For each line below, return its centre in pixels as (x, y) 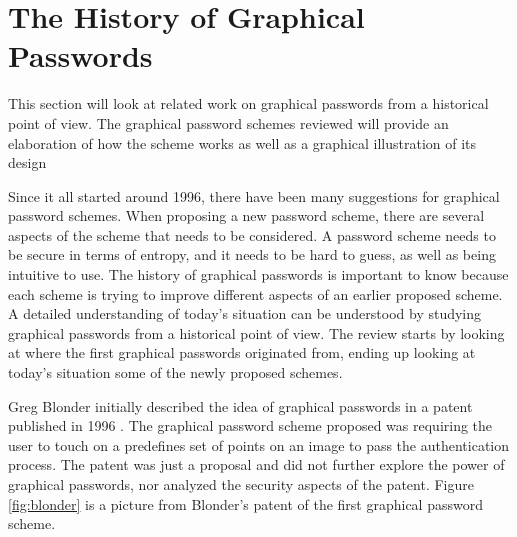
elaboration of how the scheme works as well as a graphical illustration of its (242, 142)
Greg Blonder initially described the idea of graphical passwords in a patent (240, 405)
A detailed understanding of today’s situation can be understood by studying (245, 313)
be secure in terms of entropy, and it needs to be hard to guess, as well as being (252, 254)
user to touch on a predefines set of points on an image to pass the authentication (259, 444)
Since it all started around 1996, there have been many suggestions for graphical (254, 195)
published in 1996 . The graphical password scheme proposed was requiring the (250, 425)
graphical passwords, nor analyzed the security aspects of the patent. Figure (241, 484)
